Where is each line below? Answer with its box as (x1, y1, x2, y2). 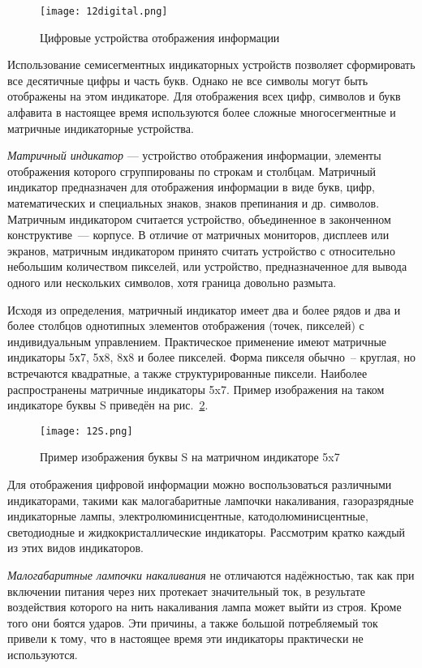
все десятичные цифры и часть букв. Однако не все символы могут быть (7, 71, 368, 88)
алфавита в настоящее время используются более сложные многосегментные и (7, 104, 396, 121)
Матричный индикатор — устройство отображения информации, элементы (7, 147, 381, 164)
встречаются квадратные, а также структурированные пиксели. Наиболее (7, 364, 368, 381)
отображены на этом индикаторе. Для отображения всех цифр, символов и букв (7, 88, 401, 105)
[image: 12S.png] (40, 425, 133, 437)
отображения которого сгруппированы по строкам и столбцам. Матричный (7, 162, 377, 179)
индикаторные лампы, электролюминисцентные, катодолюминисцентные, (7, 507, 368, 525)
